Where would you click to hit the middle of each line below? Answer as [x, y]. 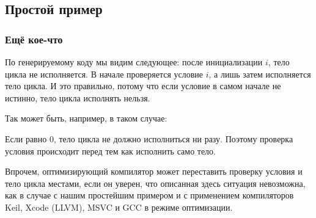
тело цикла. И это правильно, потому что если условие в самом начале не [143, 86]
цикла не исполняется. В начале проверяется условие [104, 74]
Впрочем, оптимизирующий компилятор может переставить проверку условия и [154, 171]
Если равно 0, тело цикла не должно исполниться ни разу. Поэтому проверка [149, 138]
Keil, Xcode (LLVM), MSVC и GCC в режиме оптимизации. [119, 207]
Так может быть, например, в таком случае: [86, 118]
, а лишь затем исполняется [260, 74]
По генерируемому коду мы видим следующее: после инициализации [134, 62]
